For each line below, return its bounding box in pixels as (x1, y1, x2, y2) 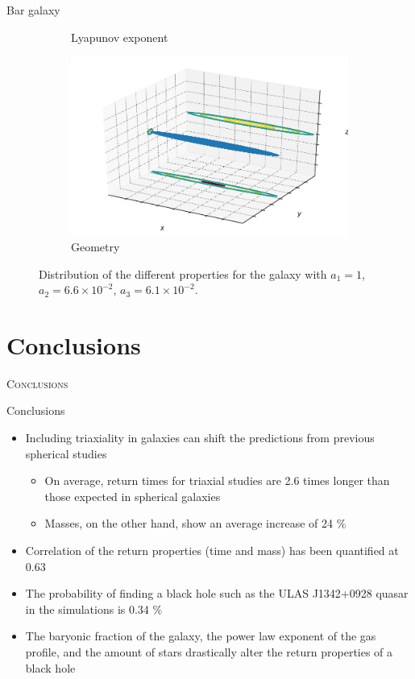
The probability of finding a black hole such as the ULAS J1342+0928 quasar (25, 585, 409, 602)
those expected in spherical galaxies (44, 487, 221, 504)
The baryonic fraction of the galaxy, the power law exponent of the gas (25, 627, 376, 644)
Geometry (71, 238, 120, 255)
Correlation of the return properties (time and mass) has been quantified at (25, 542, 399, 558)
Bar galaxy (6, 2, 60, 18)
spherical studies (25, 445, 107, 462)
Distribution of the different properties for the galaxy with (39, 265, 327, 282)
